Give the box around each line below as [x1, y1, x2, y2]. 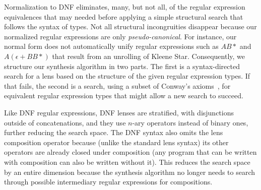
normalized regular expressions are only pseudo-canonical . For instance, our [4, 31, 237, 41]
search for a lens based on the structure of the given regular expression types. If [4, 71, 250, 81]
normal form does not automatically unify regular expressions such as [4, 41, 219, 51]
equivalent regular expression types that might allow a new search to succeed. [4, 90, 243, 101]
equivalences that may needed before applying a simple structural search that [4, 11, 243, 22]
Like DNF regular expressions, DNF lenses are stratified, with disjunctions [4, 107, 234, 117]
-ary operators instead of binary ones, [132, 117, 248, 128]
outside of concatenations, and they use [4, 117, 126, 128]
